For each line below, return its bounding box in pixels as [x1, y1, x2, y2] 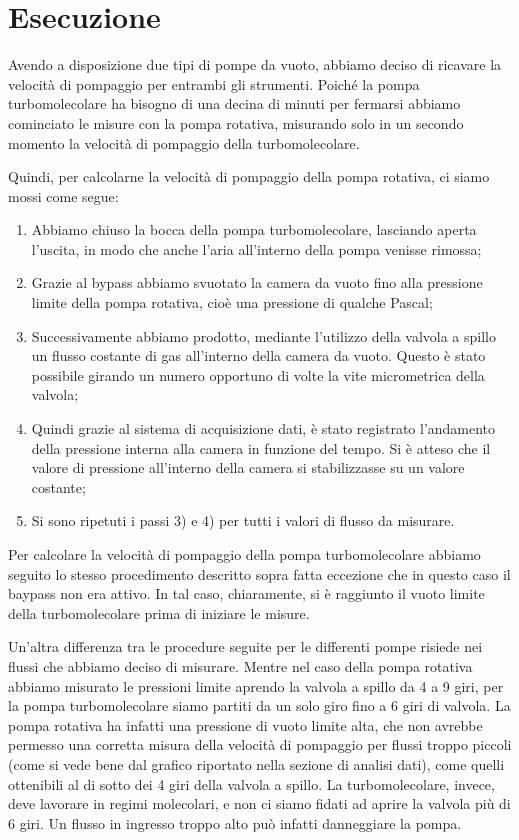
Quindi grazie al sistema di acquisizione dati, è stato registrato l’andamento [31, 418, 496, 439]
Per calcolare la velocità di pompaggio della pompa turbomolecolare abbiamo [8, 544, 481, 564]
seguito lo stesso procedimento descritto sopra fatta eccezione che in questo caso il [8, 563, 511, 584]
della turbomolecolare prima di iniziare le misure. [8, 602, 310, 623]
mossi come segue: [8, 185, 119, 206]
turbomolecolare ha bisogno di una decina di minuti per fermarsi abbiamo [8, 93, 461, 114]
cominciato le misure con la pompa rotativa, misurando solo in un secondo [8, 112, 464, 133]
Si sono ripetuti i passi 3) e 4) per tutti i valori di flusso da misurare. [31, 510, 455, 531]
